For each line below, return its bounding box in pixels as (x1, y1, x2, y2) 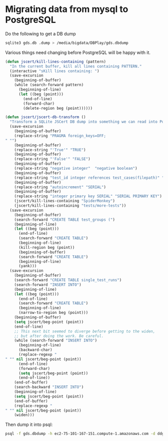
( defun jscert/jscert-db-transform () (5, 115, 86, 120)
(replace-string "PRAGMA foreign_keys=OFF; (14, 133, 106, 138)
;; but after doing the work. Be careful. (14, 333, 104, 338)
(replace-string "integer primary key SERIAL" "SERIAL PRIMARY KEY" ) (14, 194, 162, 199)
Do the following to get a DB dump (5, 31, 76, 37)
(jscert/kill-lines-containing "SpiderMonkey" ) (14, 199, 115, 204)
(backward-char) (18, 347, 52, 352)
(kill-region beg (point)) (18, 245, 75, 250)
